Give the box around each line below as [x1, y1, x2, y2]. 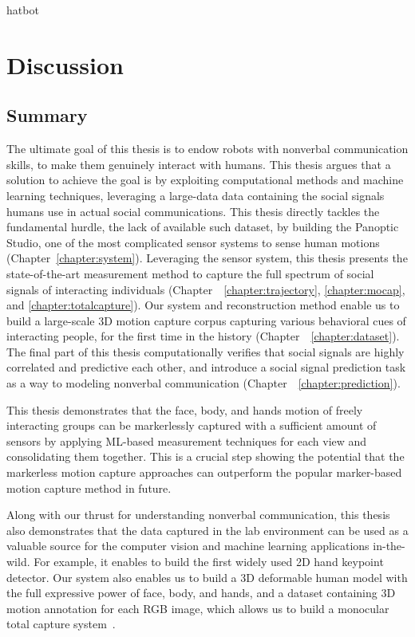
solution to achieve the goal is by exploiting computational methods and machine [6, 171, 404, 188]
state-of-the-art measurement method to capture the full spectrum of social [6, 265, 374, 281]
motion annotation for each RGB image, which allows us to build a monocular [6, 600, 389, 616]
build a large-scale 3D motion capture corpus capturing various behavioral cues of [6, 312, 406, 328]
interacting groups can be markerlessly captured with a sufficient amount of [6, 417, 377, 434]
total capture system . [6, 615, 116, 632]
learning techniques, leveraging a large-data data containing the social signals [6, 187, 385, 203]
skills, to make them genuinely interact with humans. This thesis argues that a [6, 155, 391, 172]
